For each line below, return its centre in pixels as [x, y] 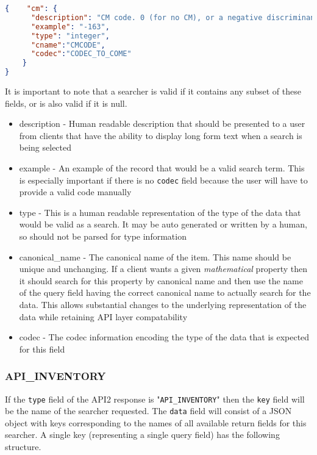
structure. [23, 447]
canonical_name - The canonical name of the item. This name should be [155, 256]
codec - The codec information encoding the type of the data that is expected [164, 337]
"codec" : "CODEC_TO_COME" [81, 54]
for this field [42, 349]
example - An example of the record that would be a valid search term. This [162, 167]
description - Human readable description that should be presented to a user [162, 124]
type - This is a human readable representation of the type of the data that [160, 212]
